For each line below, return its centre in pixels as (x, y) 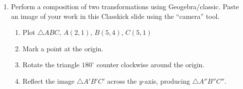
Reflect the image (49, 81)
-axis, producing (166, 81)
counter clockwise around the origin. (150, 65)
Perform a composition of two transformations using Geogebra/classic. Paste (125, 6)
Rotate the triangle (51, 65)
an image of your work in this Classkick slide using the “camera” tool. (115, 16)
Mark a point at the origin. (63, 48)
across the (122, 81)
